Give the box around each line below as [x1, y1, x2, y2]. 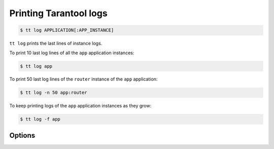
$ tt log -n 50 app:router [20, 90, 87, 96]
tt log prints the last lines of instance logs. [9, 41, 102, 47]
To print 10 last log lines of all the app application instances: [9, 50, 134, 56]
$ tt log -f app [20, 117, 61, 122]
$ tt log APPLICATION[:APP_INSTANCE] [20, 27, 114, 33]
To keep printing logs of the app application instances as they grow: [9, 103, 152, 109]
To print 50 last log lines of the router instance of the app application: [9, 76, 158, 82]
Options [9, 131, 36, 139]
